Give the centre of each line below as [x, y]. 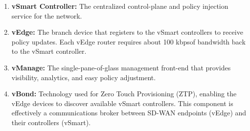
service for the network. [47, 15]
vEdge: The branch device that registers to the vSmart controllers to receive [127, 32]
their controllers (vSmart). [51, 122]
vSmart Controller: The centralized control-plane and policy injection [120, 6]
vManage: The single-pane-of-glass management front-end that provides [121, 67]
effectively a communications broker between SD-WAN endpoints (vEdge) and [129, 113]
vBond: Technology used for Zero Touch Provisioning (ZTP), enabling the [124, 94]
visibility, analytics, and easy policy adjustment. [84, 77]
